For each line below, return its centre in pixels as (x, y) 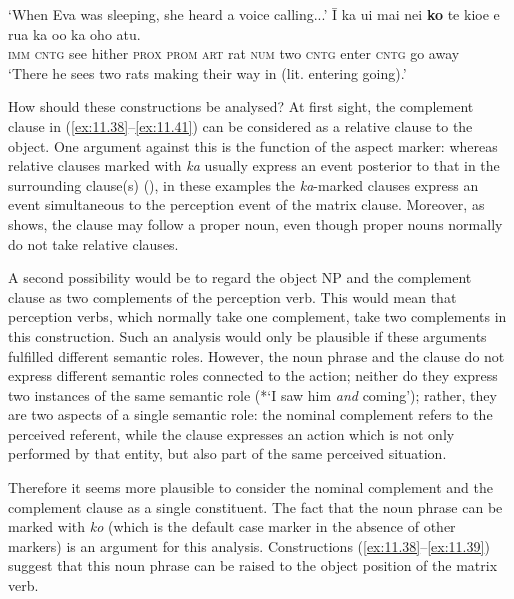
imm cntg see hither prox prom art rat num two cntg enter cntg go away (234, 53)
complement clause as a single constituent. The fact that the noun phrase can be (255, 506)
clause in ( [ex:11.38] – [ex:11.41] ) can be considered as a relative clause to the (240, 125)
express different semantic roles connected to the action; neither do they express (253, 375)
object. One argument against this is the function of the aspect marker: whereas (253, 145)
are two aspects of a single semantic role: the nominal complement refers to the (250, 414)
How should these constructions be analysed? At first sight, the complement (241, 106)
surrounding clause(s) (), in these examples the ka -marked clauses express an (243, 184)
